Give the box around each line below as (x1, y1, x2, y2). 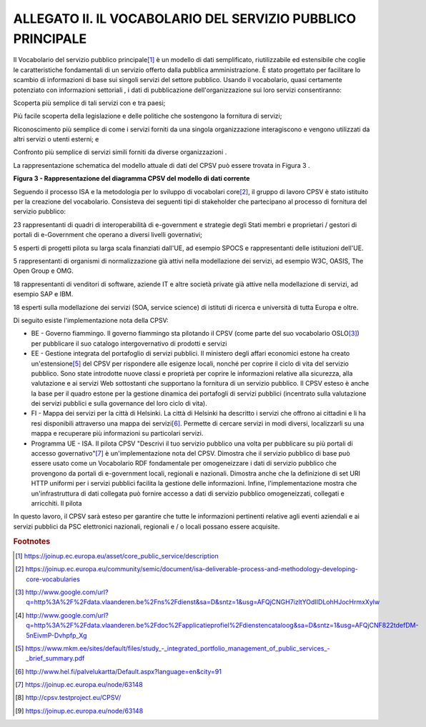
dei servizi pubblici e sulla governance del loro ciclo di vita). (31, 399, 207, 408)
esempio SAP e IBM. (13, 290, 74, 299)
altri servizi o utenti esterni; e (13, 135, 99, 144)
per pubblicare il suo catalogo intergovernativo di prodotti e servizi (31, 339, 227, 348)
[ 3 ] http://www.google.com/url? (15, 588, 109, 596)
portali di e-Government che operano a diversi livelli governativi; (13, 231, 203, 239)
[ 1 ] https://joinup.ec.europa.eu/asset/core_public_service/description (15, 551, 219, 560)
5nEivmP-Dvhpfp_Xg (26, 631, 87, 639)
